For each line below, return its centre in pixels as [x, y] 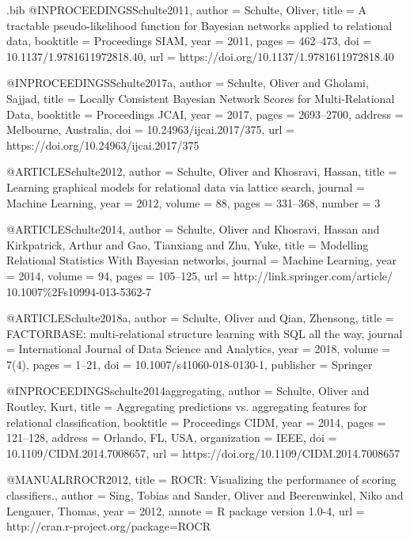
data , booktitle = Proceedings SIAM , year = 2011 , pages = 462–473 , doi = [189, 41]
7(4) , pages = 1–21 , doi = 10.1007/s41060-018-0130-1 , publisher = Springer [190, 364]
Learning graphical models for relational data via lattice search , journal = [186, 186]
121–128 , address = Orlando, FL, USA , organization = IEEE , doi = [172, 437]
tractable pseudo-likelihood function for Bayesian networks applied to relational [199, 25]
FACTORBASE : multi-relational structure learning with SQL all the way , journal [205, 333]
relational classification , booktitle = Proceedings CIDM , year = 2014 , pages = [196, 422]
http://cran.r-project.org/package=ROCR [109, 526]
